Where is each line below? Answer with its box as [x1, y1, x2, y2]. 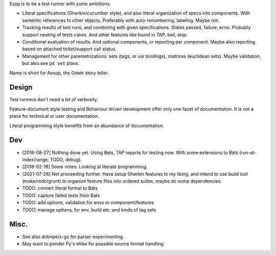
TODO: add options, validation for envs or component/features [22, 200, 154, 206]
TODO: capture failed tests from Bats [22, 192, 100, 198]
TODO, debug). [50, 156, 82, 162]
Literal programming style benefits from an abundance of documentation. [9, 122, 165, 129]
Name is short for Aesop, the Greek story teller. [9, 70, 109, 76]
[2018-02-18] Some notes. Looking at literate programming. [22, 164, 148, 170]
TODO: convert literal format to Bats [22, 185, 98, 192]
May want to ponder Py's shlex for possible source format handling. [22, 241, 165, 247]
